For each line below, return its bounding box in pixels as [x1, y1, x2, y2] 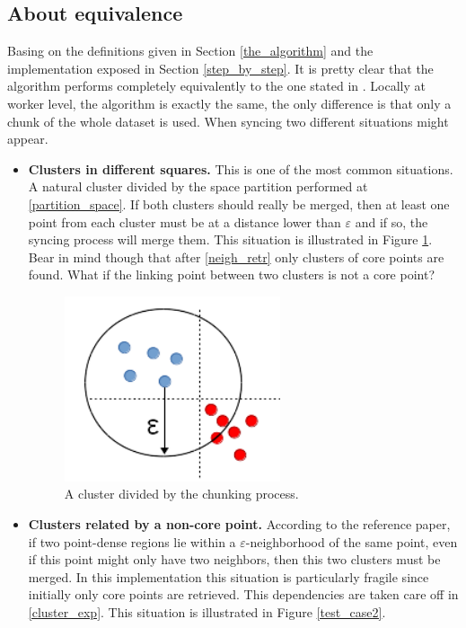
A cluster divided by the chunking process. [64, 484, 299, 503]
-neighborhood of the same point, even [245, 532, 458, 551]
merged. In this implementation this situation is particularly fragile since [28, 567, 429, 586]
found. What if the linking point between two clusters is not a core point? [28, 265, 435, 284]
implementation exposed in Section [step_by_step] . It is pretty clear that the [7, 58, 434, 77]
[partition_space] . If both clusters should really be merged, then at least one [28, 194, 450, 213]
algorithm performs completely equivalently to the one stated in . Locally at [7, 76, 426, 95]
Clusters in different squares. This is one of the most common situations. [28, 159, 453, 178]
